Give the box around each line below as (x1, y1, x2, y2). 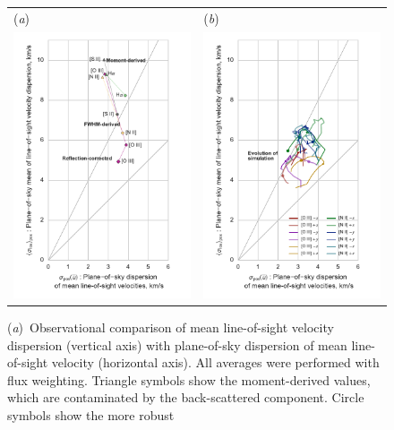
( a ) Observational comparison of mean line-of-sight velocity (7, 318, 334, 337)
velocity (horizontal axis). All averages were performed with (51, 353, 380, 372)
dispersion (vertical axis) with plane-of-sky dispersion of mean (7, 335, 347, 354)
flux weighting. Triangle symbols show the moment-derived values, (7, 370, 371, 389)
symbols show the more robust (7, 406, 175, 424)
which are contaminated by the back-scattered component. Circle (7, 388, 364, 407)
